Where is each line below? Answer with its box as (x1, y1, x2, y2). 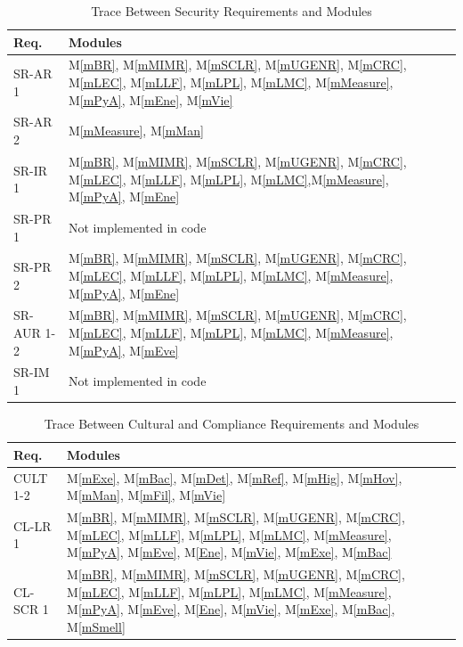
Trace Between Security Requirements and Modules (91, 2, 372, 20)
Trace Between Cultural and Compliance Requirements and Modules (44, 414, 419, 433)
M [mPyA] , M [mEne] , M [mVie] (68, 90, 233, 109)
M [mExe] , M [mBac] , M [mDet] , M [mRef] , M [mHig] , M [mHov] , (67, 468, 402, 487)
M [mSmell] (67, 617, 126, 635)
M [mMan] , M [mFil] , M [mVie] (67, 486, 226, 504)
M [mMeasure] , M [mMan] (68, 121, 204, 140)
